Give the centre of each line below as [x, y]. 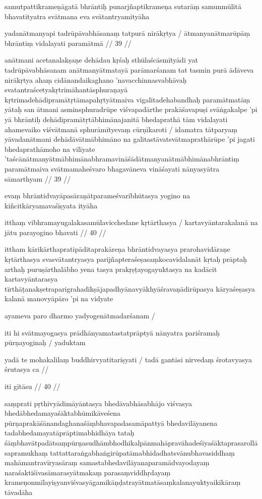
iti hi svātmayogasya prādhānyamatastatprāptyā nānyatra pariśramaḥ [112, 332]
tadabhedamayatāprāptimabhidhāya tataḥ [70, 433]
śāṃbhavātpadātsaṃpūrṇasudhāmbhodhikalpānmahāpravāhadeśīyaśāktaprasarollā [131, 442]
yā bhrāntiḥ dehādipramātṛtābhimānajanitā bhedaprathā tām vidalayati [116, 119]
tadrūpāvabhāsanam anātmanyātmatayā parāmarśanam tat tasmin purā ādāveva [129, 69]
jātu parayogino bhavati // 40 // [55, 232]
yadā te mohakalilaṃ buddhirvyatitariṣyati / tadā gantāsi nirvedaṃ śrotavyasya [128, 359]
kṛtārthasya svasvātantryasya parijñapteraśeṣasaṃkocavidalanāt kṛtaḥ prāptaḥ [126, 259]
